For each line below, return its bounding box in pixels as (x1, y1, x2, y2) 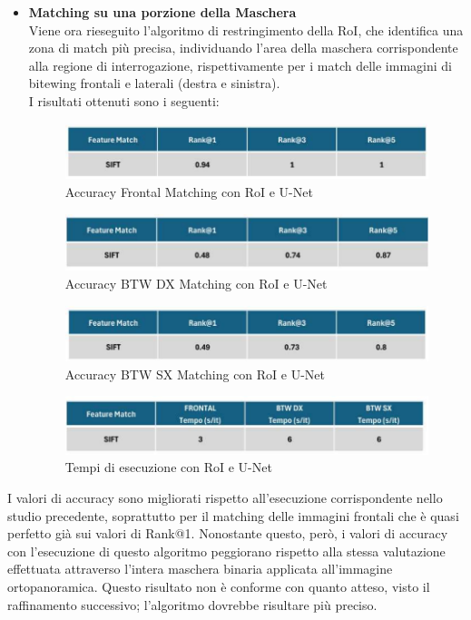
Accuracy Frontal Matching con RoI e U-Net (64, 182, 313, 201)
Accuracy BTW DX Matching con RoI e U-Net (64, 274, 328, 293)
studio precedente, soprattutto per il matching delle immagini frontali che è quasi (7, 506, 459, 525)
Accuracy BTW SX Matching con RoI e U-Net (64, 364, 326, 383)
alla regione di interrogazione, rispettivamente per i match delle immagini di (28, 55, 452, 74)
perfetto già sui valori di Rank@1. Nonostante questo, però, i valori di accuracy (7, 524, 448, 543)
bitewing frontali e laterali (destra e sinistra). (28, 74, 280, 93)
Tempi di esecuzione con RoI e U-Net (64, 458, 272, 477)
